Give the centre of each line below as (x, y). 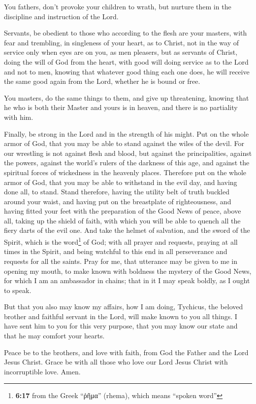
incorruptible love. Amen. (42, 371)
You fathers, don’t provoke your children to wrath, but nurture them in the (118, 6)
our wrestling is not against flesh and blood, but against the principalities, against (128, 153)
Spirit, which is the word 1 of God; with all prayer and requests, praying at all (121, 241)
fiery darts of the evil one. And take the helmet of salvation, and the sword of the (127, 230)
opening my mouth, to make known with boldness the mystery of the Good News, (128, 271)
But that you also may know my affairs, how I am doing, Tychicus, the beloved (124, 307)
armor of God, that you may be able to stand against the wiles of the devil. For (124, 143)
